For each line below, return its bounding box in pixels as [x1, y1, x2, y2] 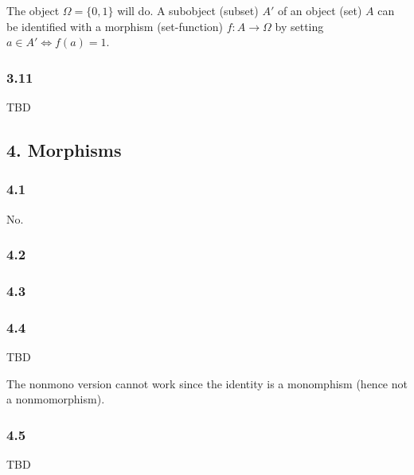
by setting [275, 18, 324, 34]
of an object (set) [277, 2, 362, 18]
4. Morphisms [6, 137, 122, 162]
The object [6, 2, 60, 18]
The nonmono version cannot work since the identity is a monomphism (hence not [6, 375, 408, 391]
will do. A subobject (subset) [117, 2, 259, 18]
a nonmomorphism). [6, 391, 105, 407]
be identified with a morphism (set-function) [6, 18, 224, 34]
